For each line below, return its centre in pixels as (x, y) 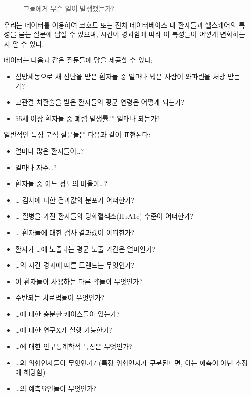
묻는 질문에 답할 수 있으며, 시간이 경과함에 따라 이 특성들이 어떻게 (118, 34)
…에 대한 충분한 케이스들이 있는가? (67, 313)
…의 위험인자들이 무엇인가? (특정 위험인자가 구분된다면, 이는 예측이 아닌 (124, 362)
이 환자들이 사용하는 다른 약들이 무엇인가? (79, 281)
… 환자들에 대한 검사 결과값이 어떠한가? (75, 232)
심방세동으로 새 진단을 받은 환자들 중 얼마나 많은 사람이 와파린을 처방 (120, 76)
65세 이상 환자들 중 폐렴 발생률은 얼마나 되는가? (87, 118)
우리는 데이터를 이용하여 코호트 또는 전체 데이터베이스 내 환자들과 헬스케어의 (120, 24)
